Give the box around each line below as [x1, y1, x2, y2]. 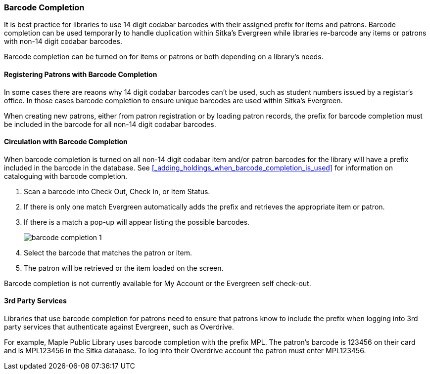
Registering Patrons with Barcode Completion [4, 70, 157, 79]
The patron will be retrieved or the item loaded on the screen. [24, 263, 224, 272]
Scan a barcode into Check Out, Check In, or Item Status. [24, 187, 210, 196]
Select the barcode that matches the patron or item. [24, 248, 192, 257]
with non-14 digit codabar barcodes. [4, 37, 122, 46]
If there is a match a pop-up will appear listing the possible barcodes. [24, 217, 250, 226]
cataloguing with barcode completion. [4, 171, 128, 180]
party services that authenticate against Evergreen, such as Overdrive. [4, 323, 234, 332]
